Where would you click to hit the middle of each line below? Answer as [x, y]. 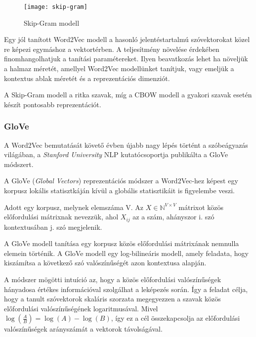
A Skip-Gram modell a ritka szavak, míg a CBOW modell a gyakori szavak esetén [128, 95]
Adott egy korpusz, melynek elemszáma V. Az [74, 207]
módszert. [19, 164]
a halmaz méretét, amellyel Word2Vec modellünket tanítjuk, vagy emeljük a [119, 68]
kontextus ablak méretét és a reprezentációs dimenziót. [87, 78]
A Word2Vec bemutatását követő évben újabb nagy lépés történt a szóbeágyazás [126, 145]
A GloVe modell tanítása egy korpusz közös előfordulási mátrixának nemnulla [122, 243]
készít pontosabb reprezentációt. [53, 104]
